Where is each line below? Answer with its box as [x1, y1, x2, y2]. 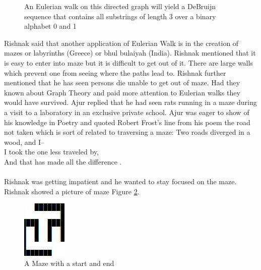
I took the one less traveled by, [4, 146, 99, 157]
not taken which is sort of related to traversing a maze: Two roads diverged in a [4, 127, 250, 137]
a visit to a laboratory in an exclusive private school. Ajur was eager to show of [4, 106, 249, 117]
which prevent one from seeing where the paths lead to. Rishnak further [4, 67, 226, 78]
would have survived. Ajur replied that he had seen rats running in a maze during [4, 97, 257, 107]
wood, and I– [4, 136, 45, 147]
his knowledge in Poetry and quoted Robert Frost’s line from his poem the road [4, 117, 250, 127]
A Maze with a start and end [24, 257, 114, 268]
